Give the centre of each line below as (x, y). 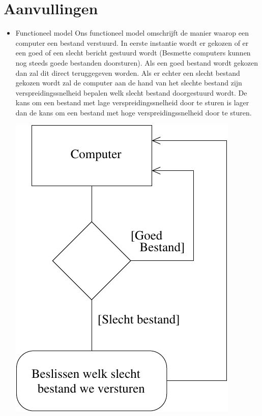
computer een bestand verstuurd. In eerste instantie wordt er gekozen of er (132, 42)
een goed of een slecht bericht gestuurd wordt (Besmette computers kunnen (133, 53)
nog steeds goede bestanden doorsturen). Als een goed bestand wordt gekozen (137, 62)
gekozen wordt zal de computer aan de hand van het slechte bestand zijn (129, 83)
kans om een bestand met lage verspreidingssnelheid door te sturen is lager (132, 102)
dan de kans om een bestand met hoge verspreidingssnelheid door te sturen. (134, 112)
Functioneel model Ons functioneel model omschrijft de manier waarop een (132, 33)
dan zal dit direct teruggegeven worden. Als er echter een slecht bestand (128, 72)
